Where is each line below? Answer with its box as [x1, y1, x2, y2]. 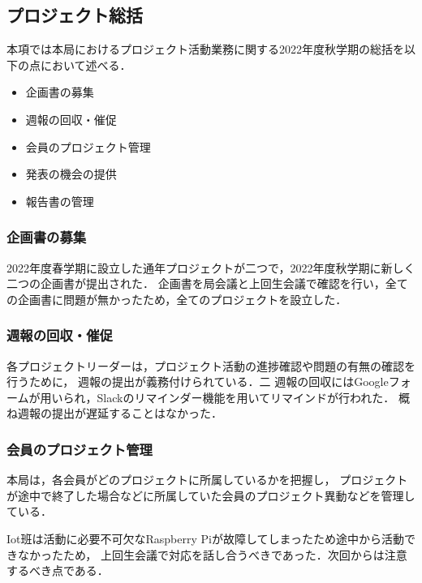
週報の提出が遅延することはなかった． [17, 405, 222, 422]
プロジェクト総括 [6, 2, 143, 28]
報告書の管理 [25, 192, 94, 209]
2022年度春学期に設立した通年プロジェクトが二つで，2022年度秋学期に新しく [6, 259, 416, 276]
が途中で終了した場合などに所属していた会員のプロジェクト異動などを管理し [6, 487, 416, 504]
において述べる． [40, 56, 131, 73]
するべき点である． [6, 562, 109, 579]
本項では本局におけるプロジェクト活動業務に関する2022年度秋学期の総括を [6, 41, 404, 58]
